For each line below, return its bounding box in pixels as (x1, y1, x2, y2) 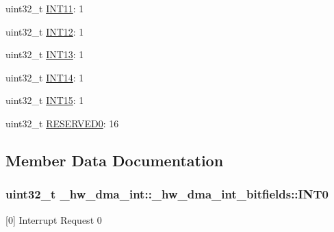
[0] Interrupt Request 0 (5, 212, 102, 227)
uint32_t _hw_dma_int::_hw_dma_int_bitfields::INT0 (5, 185, 329, 203)
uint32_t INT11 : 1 (5, 1, 84, 15)
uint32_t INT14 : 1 (5, 70, 84, 84)
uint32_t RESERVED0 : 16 (5, 116, 119, 130)
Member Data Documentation (5, 149, 224, 170)
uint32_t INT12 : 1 (5, 24, 84, 38)
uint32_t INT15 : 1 (5, 93, 84, 107)
